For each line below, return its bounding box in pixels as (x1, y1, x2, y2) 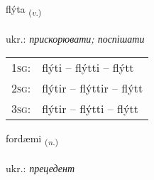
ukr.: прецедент (6, 161, 75, 176)
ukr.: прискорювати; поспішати (6, 31, 145, 46)
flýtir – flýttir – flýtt (42, 80, 143, 97)
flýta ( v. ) (6, 1, 42, 18)
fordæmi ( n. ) (6, 131, 59, 148)
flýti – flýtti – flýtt (42, 59, 134, 76)
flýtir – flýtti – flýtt (42, 100, 138, 117)
